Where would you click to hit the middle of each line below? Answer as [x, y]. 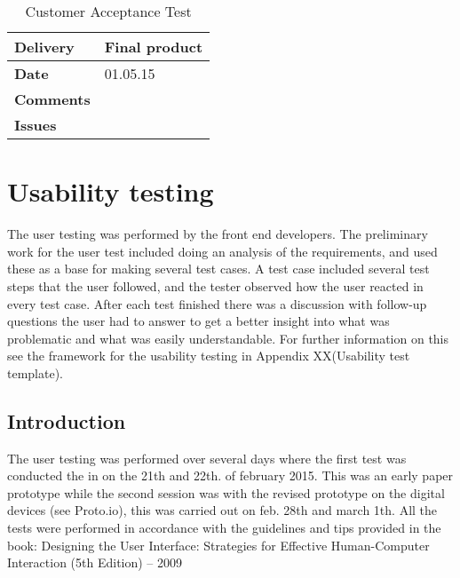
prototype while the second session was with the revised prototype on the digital [226, 492]
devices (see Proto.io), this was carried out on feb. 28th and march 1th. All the [222, 510]
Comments [52, 99]
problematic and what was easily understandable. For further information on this [228, 338]
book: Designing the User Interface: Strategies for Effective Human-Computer [218, 545]
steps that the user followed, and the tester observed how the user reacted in [215, 285]
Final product [154, 47]
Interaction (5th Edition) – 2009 [95, 562]
